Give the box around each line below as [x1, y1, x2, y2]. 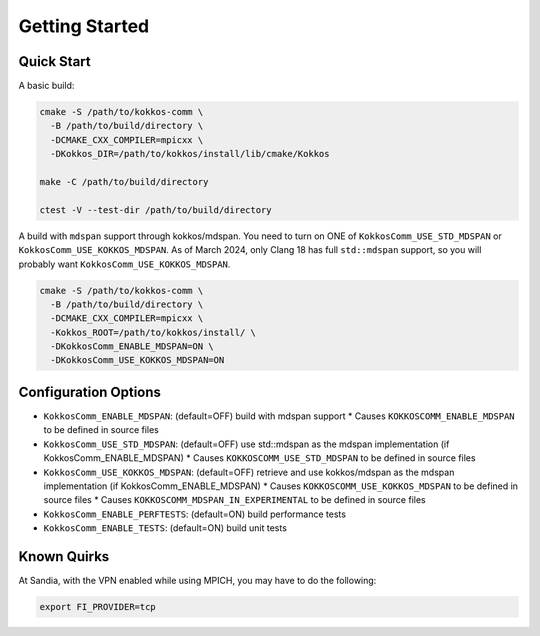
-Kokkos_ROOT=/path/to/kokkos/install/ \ [50, 326, 257, 338]
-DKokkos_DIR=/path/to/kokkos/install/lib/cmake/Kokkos [50, 148, 330, 160]
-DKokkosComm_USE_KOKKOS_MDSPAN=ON [50, 355, 225, 366]
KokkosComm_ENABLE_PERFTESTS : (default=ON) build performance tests [43, 508, 347, 520]
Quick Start [18, 53, 91, 70]
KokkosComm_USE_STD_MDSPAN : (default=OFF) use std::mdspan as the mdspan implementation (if [43, 438, 450, 450]
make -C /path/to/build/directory [39, 176, 209, 187]
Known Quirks [18, 548, 110, 565]
